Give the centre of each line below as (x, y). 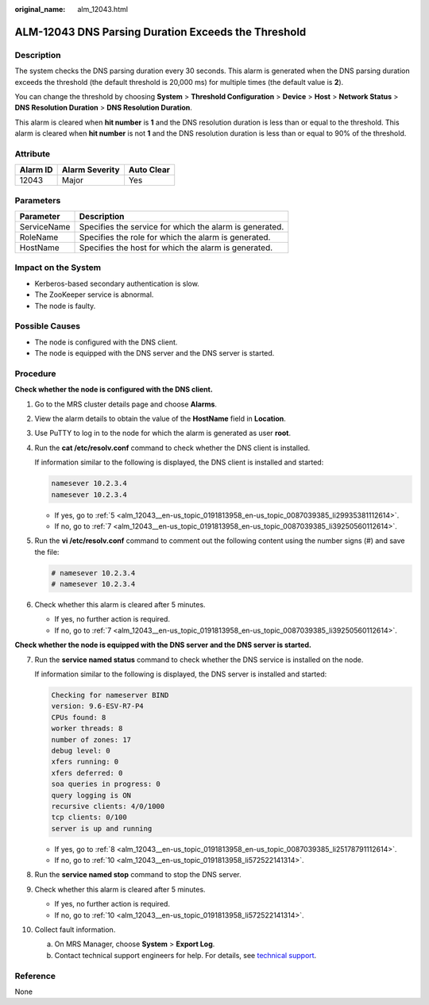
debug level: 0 (81, 751)
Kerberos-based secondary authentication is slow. (117, 283)
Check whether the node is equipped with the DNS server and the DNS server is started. (163, 645)
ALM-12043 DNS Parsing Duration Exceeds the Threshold (160, 32)
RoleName (39, 237)
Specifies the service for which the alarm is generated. (182, 227)
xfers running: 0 (85, 762)
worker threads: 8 (87, 729)
